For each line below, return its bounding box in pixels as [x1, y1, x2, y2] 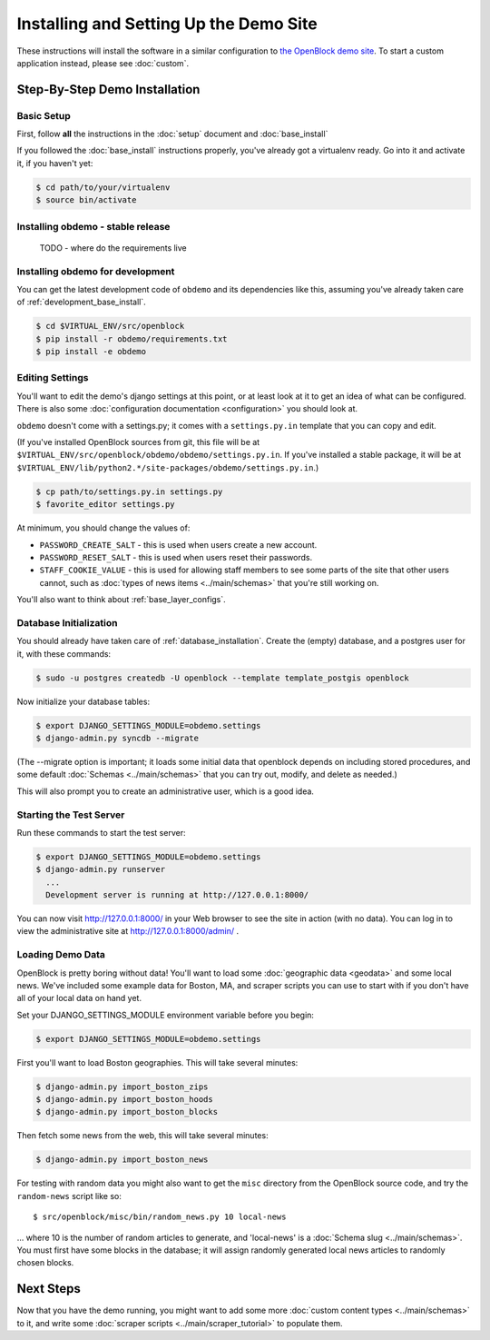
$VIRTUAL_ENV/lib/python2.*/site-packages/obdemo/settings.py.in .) [16, 462, 319, 472]
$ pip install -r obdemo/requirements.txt [35, 333, 228, 344]
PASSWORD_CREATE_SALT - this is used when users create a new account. [39, 539, 318, 550]
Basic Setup [16, 109, 72, 122]
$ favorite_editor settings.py [35, 500, 176, 510]
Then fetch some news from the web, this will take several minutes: [16, 1130, 269, 1141]
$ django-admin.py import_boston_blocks [35, 1107, 218, 1117]
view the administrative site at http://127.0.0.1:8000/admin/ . [16, 926, 240, 937]
